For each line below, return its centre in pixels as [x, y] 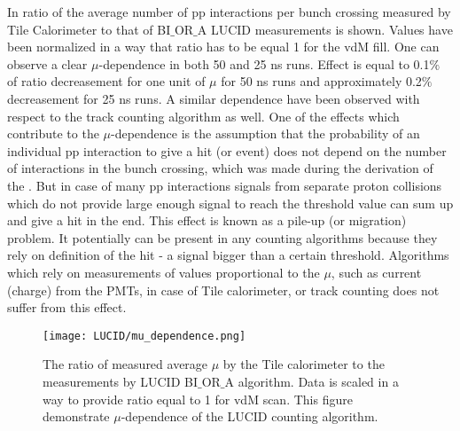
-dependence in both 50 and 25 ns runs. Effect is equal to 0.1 [264, 63]
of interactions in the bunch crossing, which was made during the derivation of [220, 168]
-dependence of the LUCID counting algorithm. [249, 416]
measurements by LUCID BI [120, 381]
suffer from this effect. [67, 307]
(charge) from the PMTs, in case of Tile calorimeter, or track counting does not [223, 290]
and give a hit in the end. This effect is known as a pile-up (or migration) [207, 220]
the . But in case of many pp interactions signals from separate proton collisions [225, 185]
